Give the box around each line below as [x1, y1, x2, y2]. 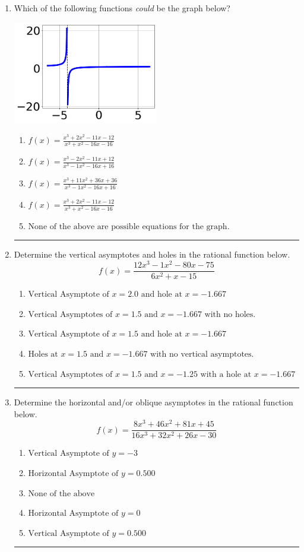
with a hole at [200, 370, 252, 379]
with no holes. [204, 310, 256, 319]
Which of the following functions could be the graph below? [14, 2, 230, 14]
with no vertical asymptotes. [150, 350, 254, 359]
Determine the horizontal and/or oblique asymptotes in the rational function [14, 396, 293, 408]
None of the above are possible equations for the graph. [28, 222, 230, 231]
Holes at [28, 350, 58, 359]
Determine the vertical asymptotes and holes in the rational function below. [14, 248, 290, 261]
